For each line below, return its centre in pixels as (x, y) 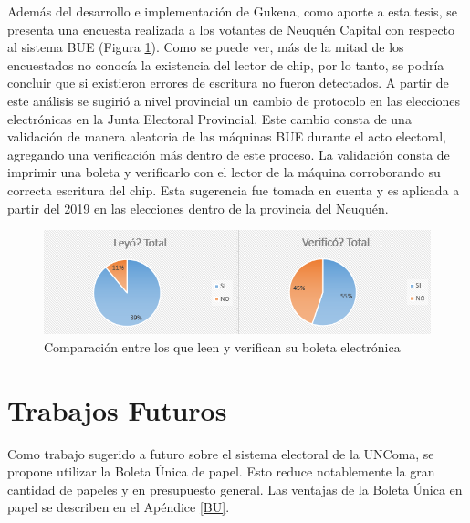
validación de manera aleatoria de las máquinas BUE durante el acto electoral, (227, 136)
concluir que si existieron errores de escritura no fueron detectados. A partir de (228, 83)
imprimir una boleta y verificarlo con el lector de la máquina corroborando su (224, 172)
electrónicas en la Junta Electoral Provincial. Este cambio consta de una (209, 118)
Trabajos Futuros (117, 409)
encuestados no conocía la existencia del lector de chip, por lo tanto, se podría (226, 64)
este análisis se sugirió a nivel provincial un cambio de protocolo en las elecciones (234, 100)
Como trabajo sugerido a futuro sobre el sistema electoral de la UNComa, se (221, 453)
